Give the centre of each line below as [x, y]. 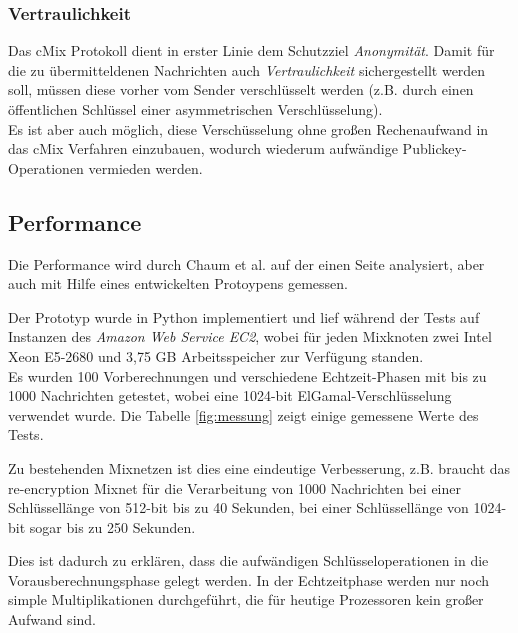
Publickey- [434, 148]
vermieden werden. [145, 167]
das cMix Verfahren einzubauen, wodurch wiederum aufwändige [203, 148]
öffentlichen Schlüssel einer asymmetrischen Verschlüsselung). [195, 109]
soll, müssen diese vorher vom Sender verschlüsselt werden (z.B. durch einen [241, 89]
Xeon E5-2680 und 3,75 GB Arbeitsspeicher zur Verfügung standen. [216, 355]
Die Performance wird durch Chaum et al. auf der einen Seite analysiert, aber [246, 263]
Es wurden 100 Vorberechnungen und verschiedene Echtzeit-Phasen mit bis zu [247, 375]
